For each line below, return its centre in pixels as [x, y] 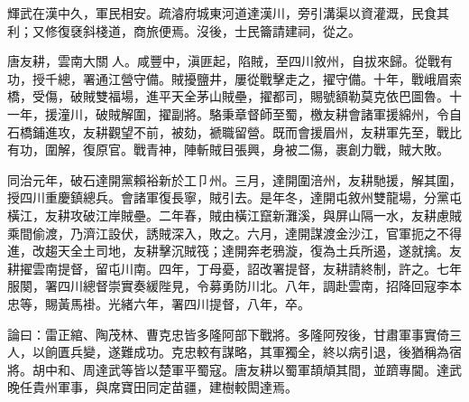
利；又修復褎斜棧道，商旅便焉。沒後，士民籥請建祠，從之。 [184, 30]
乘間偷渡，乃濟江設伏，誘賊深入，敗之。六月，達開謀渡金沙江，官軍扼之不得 [234, 233]
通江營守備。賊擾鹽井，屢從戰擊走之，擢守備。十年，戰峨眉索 [278, 78]
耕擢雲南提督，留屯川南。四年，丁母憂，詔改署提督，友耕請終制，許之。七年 [234, 268]
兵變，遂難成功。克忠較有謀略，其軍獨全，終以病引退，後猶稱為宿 [266, 352]
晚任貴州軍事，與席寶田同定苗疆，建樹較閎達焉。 [152, 387]
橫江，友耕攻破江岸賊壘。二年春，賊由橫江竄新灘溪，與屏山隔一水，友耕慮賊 [234, 215]
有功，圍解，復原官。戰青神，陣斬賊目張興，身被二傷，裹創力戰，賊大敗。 [228, 150]
